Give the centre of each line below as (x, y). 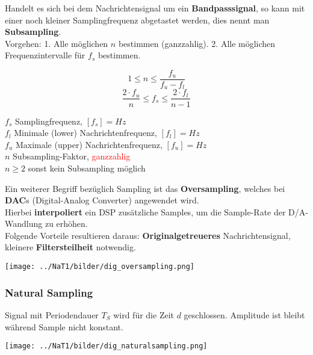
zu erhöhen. (66, 224)
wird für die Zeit (144, 314)
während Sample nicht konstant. (64, 326)
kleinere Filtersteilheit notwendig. (70, 247)
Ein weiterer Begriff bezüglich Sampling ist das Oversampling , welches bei (145, 188)
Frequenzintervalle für (45, 55)
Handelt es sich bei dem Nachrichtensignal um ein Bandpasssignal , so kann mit (155, 8)
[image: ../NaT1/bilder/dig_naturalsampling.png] (106, 346)
